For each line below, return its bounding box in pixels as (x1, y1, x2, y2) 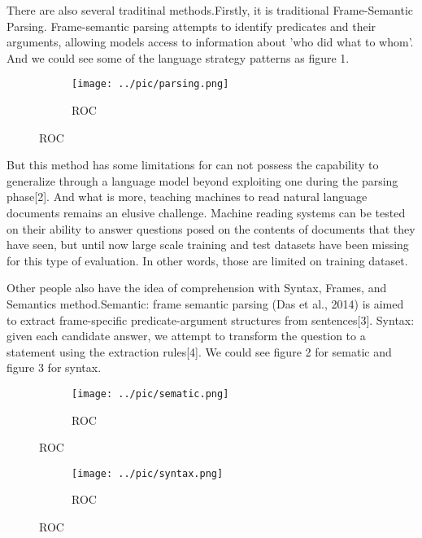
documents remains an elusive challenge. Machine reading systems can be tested (7, 204, 406, 221)
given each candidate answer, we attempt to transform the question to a (7, 327, 366, 344)
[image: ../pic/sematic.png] (72, 387, 229, 400)
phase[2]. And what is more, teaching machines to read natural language (7, 188, 368, 205)
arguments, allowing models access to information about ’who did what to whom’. (7, 33, 414, 50)
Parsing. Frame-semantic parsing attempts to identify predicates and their (7, 17, 376, 34)
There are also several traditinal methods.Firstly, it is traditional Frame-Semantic (7, 2, 414, 18)
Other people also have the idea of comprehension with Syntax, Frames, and (7, 279, 387, 296)
